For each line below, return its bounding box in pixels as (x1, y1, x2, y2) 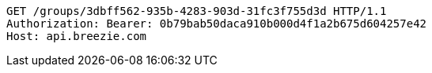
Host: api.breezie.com (6, 30, 147, 42)
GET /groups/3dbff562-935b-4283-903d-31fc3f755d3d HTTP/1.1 (6, 5, 387, 17)
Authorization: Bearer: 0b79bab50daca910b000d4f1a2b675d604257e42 (6, 17, 427, 30)
